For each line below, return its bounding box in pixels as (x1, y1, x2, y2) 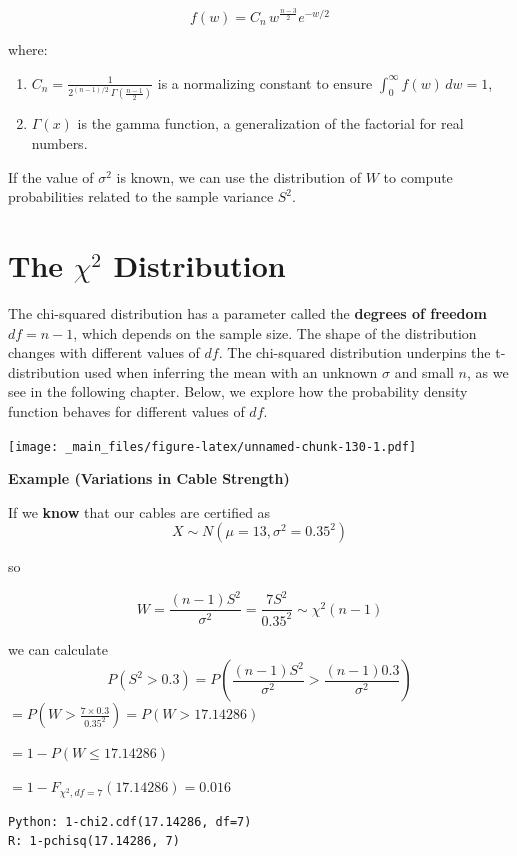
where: (8, 38, 48, 59)
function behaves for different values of (8, 400, 245, 421)
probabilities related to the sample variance (8, 186, 274, 207)
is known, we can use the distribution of (116, 166, 362, 187)
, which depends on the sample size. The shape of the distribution (73, 322, 477, 343)
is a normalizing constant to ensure (157, 72, 373, 93)
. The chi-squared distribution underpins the (218, 342, 491, 363)
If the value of (8, 166, 94, 187)
